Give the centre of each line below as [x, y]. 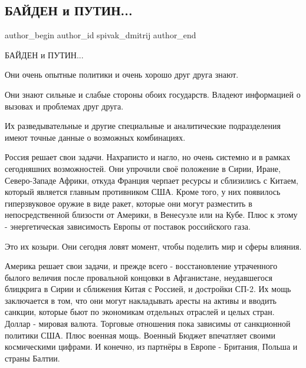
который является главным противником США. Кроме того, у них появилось [143, 192]
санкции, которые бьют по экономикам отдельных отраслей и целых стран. [140, 312]
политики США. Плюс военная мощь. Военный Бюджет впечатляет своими [140, 335]
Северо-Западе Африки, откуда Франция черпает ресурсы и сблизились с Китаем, [152, 180]
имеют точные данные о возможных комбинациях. [95, 137]
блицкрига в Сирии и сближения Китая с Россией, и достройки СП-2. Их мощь [148, 289]
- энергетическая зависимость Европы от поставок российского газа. [128, 226]
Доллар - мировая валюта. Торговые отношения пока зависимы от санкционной [148, 324]
